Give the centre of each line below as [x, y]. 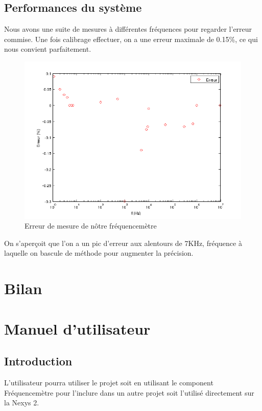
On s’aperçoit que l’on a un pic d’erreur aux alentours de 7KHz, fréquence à [123, 243]
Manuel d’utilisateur [77, 328]
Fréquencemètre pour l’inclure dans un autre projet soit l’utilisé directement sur [129, 392]
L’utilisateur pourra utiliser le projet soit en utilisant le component [109, 383]
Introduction [38, 361]
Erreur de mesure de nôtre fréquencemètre [91, 226]
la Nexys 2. [22, 403]
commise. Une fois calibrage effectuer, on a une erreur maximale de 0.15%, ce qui [131, 39]
